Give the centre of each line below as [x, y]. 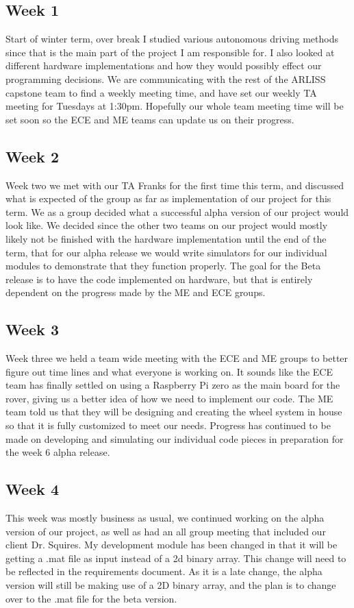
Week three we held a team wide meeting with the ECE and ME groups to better [177, 358]
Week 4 [32, 489]
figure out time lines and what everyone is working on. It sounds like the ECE [169, 371]
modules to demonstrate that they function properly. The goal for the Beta [163, 266]
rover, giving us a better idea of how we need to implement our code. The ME [169, 398]
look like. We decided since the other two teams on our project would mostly [167, 225]
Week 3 [32, 329]
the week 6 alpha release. [58, 452]
